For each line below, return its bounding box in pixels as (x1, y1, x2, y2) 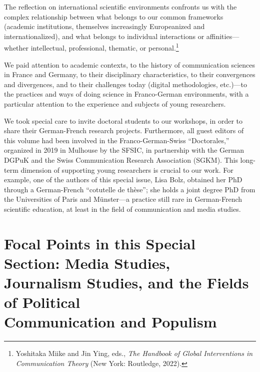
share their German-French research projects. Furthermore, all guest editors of (4, 125, 244, 136)
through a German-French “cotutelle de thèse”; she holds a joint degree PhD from (4, 184, 255, 194)
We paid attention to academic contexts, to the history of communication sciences (4, 59, 255, 70)
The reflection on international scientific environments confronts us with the (4, 2, 237, 12)
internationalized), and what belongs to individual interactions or (4, 31, 204, 41)
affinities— (206, 31, 239, 41)
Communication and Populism (4, 311, 217, 332)
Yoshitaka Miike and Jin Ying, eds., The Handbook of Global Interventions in (15, 348, 253, 358)
